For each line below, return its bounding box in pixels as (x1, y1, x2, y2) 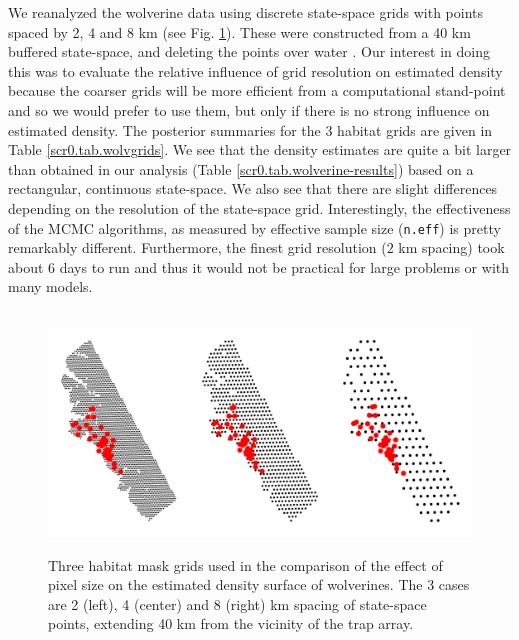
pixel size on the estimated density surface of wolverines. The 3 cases (48, 574, 470, 595)
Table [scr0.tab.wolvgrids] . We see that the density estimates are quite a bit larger (8, 139, 512, 160)
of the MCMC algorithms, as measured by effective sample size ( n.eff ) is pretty (8, 217, 501, 238)
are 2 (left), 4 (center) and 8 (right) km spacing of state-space (48, 593, 427, 614)
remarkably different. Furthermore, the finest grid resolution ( (8, 237, 387, 258)
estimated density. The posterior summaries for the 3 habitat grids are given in (8, 119, 493, 140)
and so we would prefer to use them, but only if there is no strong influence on (8, 99, 490, 120)
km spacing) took (398, 237, 505, 258)
